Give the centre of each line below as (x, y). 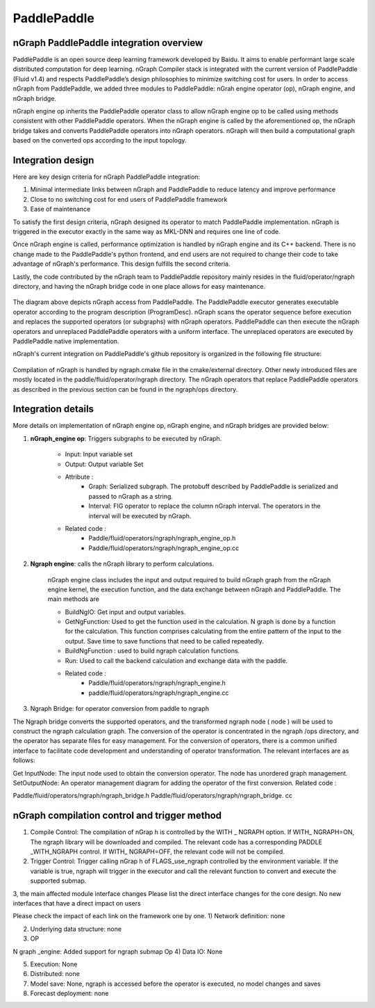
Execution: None (54, 964)
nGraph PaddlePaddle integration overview (108, 43)
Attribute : (79, 477)
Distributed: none (55, 974)
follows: (24, 760)
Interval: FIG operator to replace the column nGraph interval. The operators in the (205, 506)
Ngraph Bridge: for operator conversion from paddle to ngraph (120, 709)
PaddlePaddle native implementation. (66, 341)
